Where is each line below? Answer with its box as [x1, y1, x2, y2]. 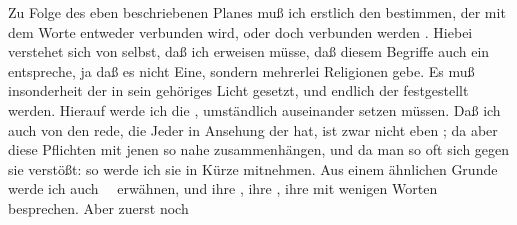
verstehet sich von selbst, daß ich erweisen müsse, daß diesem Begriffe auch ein [8, 41, 490, 62]
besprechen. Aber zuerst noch [8, 197, 189, 218]
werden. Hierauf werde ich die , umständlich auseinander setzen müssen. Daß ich [8, 99, 501, 120]
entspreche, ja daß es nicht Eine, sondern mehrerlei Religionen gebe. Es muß [8, 60, 475, 81]
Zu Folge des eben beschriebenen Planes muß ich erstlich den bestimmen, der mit [8, 2, 506, 22]
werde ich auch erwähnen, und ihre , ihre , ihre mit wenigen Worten [8, 178, 438, 199]
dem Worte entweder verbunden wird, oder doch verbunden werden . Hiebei [8, 21, 473, 42]
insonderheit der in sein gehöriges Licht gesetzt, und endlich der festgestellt [8, 80, 469, 101]
